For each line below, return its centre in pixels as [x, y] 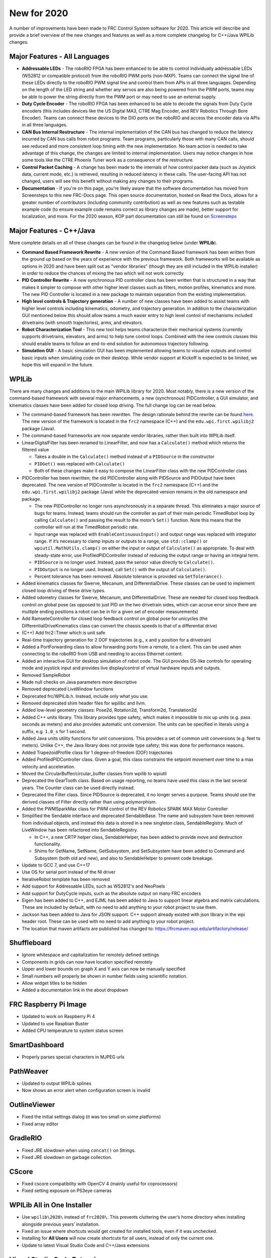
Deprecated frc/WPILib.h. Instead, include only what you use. [85, 696]
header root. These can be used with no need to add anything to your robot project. [108, 921]
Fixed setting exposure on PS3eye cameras [67, 1191]
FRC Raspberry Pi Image [48, 1005]
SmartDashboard [37, 1045]
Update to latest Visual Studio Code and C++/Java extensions [86, 1245]
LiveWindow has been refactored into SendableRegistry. [80, 830]
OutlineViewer [32, 1105]
